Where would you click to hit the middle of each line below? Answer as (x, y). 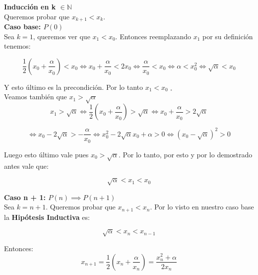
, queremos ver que (62, 36)
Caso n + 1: (25, 197)
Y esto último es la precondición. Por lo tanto (74, 87)
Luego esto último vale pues (46, 154)
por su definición (228, 36)
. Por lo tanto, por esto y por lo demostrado (186, 154)
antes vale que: (26, 166)
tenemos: (17, 46)
